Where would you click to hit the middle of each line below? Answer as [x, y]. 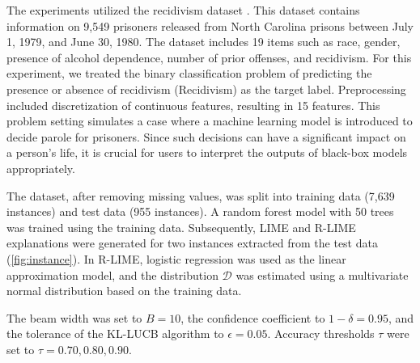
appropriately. [41, 168]
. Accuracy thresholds [321, 333]
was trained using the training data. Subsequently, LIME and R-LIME [181, 227]
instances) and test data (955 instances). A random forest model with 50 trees [200, 211]
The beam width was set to [74, 317]
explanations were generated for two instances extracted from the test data [192, 243]
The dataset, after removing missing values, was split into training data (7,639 [201, 195]
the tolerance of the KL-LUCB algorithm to [115, 333]
